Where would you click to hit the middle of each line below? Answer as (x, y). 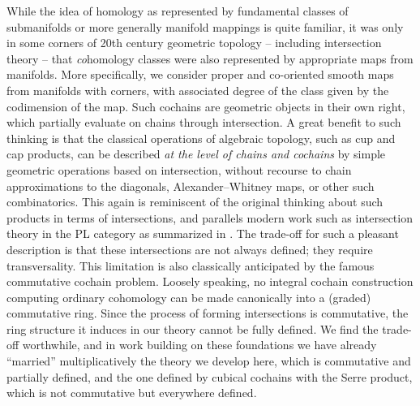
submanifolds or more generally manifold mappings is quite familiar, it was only (205, 26)
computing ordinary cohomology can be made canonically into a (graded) (189, 297)
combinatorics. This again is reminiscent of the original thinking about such (195, 202)
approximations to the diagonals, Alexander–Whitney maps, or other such (191, 186)
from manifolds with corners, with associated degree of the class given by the (198, 90)
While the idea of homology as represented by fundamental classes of (178, 11)
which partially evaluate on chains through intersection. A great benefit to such (204, 122)
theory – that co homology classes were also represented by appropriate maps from (210, 58)
